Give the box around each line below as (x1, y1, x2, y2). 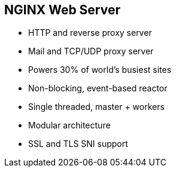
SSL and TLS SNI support (28, 139, 128, 149)
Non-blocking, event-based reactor (28, 83, 168, 94)
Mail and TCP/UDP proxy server (28, 46, 154, 57)
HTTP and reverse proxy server (28, 27, 152, 38)
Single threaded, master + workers (28, 102, 165, 112)
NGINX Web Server (4, 2, 121, 17)
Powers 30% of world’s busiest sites (28, 64, 172, 75)
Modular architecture (28, 120, 111, 131)
